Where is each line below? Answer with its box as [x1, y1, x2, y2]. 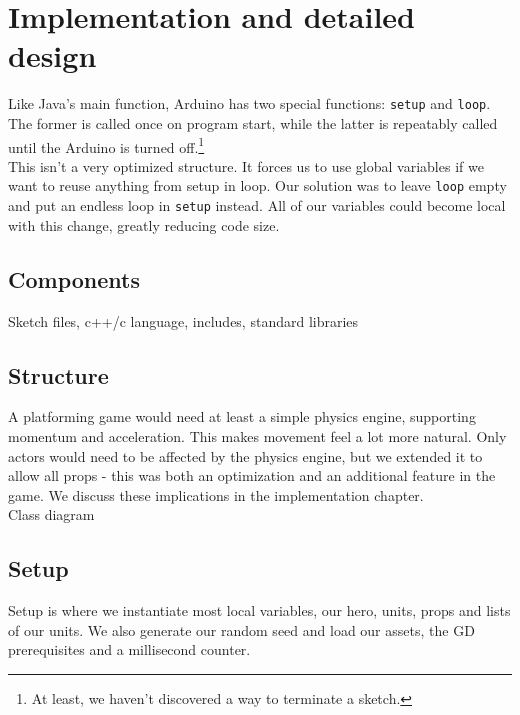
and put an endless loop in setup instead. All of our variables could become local [8, 195, 506, 216]
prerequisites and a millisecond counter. [8, 639, 251, 660]
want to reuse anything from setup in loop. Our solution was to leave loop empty [8, 175, 507, 196]
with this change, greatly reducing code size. [8, 214, 280, 235]
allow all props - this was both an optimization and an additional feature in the [8, 465, 496, 486]
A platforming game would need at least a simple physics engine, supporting [8, 406, 476, 427]
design [8, 35, 97, 76]
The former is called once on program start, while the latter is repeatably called [8, 112, 498, 133]
